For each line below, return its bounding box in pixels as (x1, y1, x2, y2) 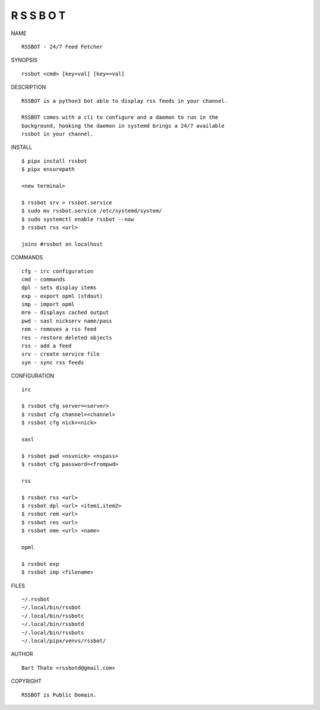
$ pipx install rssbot (21, 157, 88, 164)
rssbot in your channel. (21, 131, 94, 138)
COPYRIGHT (11, 677, 42, 685)
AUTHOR (11, 651, 33, 658)
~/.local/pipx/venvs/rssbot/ (21, 637, 106, 644)
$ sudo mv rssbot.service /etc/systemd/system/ (21, 208, 162, 214)
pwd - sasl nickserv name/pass (21, 318, 113, 324)
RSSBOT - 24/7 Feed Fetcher (21, 43, 103, 50)
